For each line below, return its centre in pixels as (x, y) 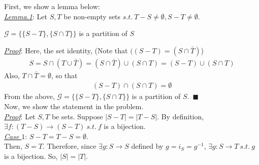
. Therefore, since (69, 146)
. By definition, (181, 116)
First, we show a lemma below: (52, 6)
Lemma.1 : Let (26, 16)
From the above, (29, 96)
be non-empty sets (92, 16)
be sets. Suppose (77, 116)
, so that (64, 75)
